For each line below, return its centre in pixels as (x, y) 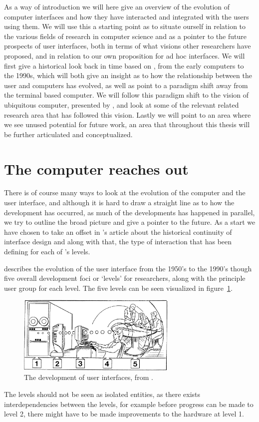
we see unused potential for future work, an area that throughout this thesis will (127, 124)
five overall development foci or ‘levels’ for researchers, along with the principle (125, 278)
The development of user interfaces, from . (89, 377)
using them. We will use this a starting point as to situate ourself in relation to (125, 26)
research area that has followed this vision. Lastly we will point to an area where (128, 114)
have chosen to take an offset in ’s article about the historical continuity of (118, 232)
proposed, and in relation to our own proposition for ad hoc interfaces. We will (125, 55)
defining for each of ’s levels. (47, 251)
